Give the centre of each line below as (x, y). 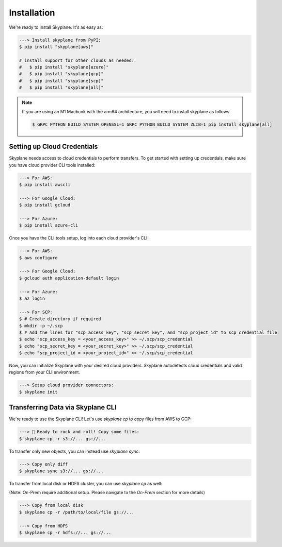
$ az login (32, 298)
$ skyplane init (39, 392)
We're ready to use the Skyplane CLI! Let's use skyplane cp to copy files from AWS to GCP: (100, 419)
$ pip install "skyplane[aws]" (56, 47)
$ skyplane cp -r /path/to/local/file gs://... (77, 512)
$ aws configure (39, 258)
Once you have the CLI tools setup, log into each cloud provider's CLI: (79, 238)
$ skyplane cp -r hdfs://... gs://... (65, 532)
